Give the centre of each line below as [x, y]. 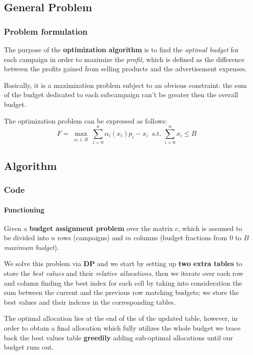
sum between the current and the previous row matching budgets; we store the [121, 292]
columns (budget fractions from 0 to [187, 238]
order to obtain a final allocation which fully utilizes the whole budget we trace [122, 328]
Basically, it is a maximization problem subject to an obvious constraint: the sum [126, 85]
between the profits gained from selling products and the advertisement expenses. [126, 69]
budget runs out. [29, 347]
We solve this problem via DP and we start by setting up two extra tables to [123, 263]
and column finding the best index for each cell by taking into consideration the [123, 282]
